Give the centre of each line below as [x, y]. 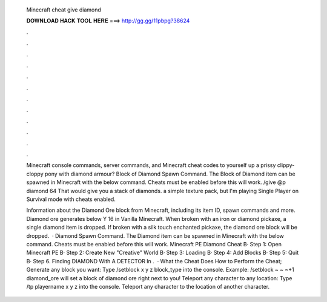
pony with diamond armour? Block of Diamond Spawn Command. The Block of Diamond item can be [170, 174]
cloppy [35, 174]
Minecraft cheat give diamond [64, 10]
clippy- [286, 165]
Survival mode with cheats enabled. [71, 199]
